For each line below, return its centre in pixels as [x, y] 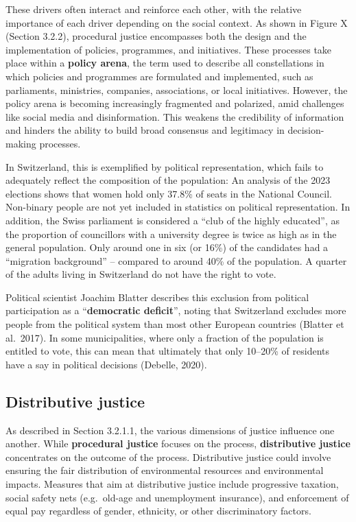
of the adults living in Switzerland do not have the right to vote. [141, 274]
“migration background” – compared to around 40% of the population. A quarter [176, 260]
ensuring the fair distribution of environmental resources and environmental [165, 470]
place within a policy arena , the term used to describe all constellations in [165, 63]
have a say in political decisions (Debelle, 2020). [106, 364]
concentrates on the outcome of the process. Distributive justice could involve [168, 456]
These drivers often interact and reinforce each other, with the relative [154, 9]
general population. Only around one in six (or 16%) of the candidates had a [167, 247]
